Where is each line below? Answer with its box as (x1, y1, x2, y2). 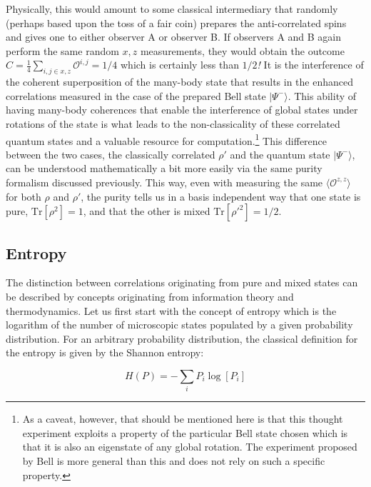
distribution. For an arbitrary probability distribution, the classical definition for (6, 331, 358, 346)
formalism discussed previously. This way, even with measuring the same (6, 174, 323, 189)
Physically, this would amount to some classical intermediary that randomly (6, 1, 338, 16)
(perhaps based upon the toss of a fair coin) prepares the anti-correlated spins (6, 15, 347, 30)
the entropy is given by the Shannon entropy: (6, 345, 204, 360)
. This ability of (288, 88, 357, 103)
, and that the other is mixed (83, 204, 210, 219)
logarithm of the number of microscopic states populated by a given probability (6, 317, 353, 332)
